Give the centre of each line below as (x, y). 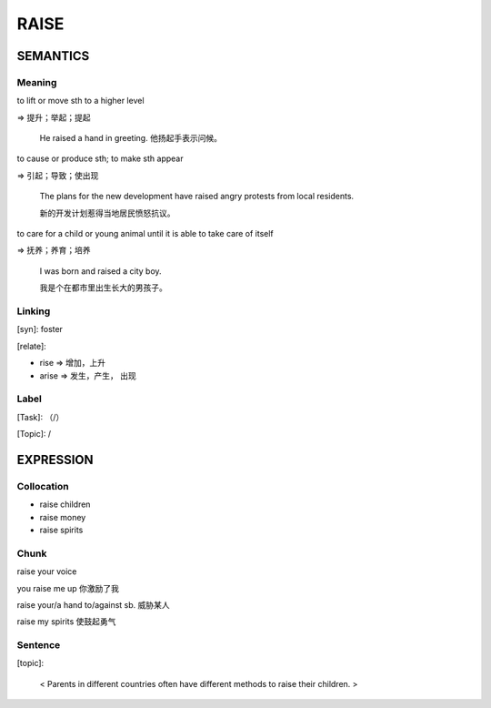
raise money (63, 517)
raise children (65, 504)
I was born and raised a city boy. (101, 271)
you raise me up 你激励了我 (68, 588)
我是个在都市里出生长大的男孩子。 (103, 288)
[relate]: (32, 346)
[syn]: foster (40, 329)
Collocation (43, 486)
